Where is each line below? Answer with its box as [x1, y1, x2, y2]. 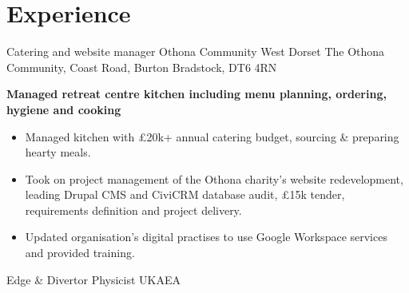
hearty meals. [25, 144, 91, 160]
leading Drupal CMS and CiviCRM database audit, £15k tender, [25, 186, 345, 203]
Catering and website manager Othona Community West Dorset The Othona [6, 43, 385, 60]
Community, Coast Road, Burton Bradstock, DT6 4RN [6, 58, 277, 75]
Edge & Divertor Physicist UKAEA [6, 271, 181, 287]
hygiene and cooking [6, 101, 121, 117]
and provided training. [25, 244, 135, 261]
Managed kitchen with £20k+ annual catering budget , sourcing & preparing [25, 128, 399, 145]
